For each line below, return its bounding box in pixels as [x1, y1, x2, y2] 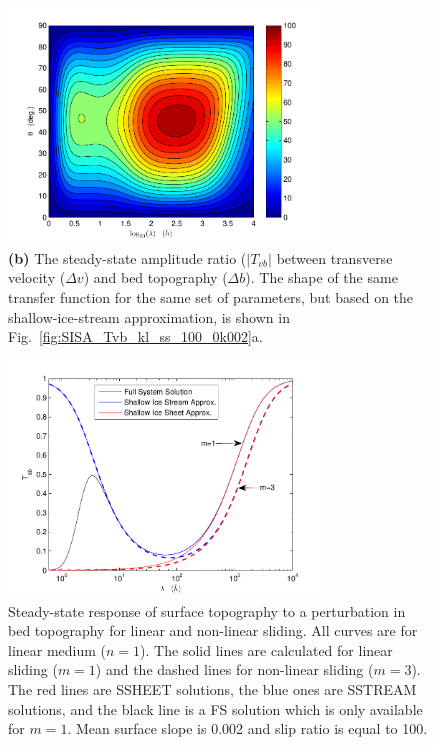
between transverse [276, 247, 393, 268]
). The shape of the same [245, 267, 398, 288]
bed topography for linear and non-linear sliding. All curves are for [8, 620, 418, 641]
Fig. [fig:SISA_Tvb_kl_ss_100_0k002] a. [8, 326, 263, 347]
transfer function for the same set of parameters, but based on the [8, 287, 414, 308]
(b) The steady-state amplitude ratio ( [8, 247, 247, 268]
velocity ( [8, 267, 66, 288]
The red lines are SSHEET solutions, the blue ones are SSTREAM [8, 679, 417, 700]
